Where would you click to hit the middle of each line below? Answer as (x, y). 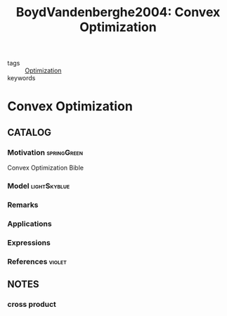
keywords (21, 78)
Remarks (23, 205)
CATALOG (29, 132)
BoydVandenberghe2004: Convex (118, 12)
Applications (30, 224)
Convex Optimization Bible (46, 168)
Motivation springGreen (45, 152)
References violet (37, 261)
